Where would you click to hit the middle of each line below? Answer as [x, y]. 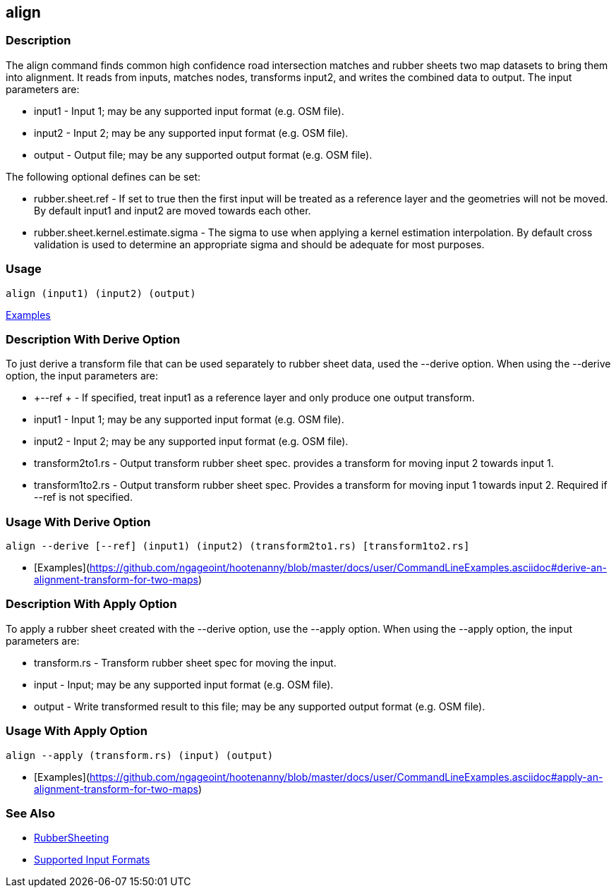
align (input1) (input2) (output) [101, 293]
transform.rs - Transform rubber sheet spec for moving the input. [185, 662]
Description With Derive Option [93, 339]
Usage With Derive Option [78, 522]
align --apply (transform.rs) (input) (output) [140, 755]
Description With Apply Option [91, 604]
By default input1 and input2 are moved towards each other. [173, 210]
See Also [30, 813]
